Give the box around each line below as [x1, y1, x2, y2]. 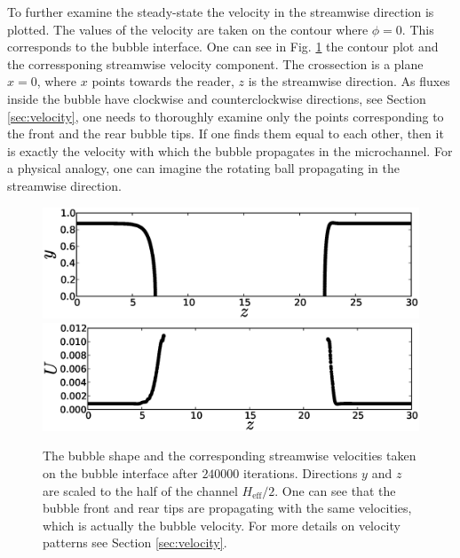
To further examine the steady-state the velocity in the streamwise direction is [7, 3, 434, 20]
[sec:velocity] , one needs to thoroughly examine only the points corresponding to [7, 106, 444, 125]
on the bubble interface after [43, 463, 198, 482]
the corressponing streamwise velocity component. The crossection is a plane [7, 54, 424, 73]
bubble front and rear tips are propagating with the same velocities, [43, 499, 412, 517]
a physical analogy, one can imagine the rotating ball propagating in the [7, 159, 400, 177]
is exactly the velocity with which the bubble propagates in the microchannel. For [7, 141, 453, 160]
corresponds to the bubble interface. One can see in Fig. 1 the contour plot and [7, 37, 439, 56]
